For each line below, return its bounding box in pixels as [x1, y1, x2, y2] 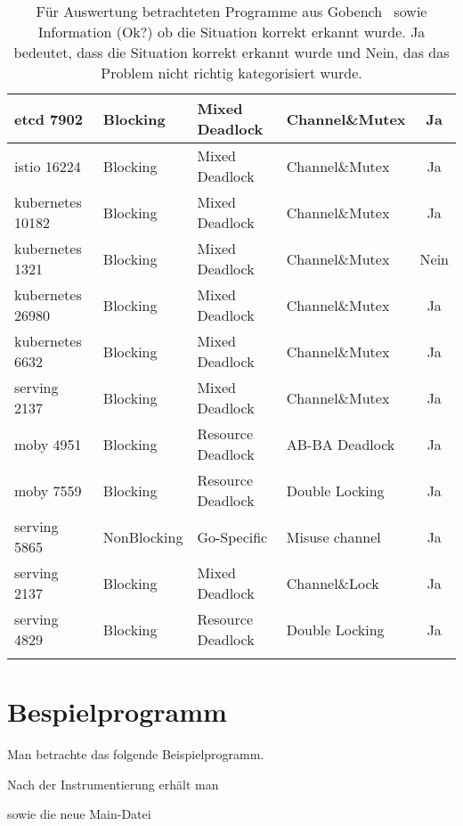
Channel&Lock [286, 572, 379, 593]
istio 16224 [14, 155, 81, 176]
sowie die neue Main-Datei [7, 805, 151, 823]
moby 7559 [14, 479, 82, 501]
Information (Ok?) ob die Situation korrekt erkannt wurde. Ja [37, 21, 426, 42]
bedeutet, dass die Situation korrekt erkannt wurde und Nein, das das [13, 42, 450, 62]
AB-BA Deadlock [286, 433, 395, 454]
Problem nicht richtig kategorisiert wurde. [101, 62, 362, 83]
